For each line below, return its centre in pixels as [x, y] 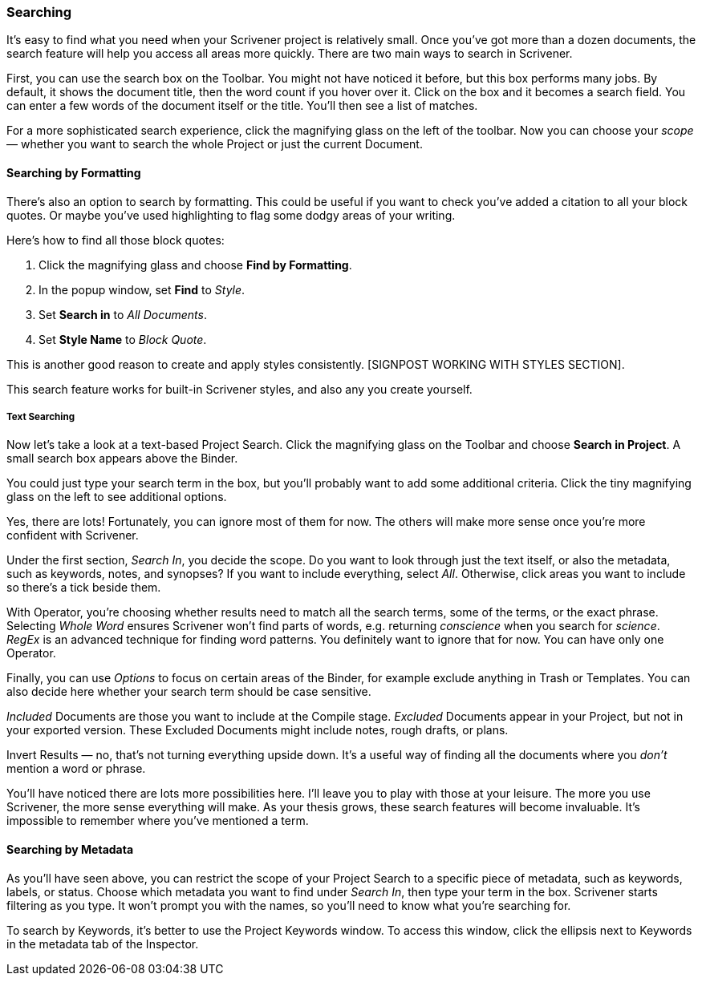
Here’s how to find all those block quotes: [116, 240]
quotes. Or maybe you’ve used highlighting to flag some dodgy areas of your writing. [231, 215]
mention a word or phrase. [76, 769]
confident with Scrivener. [73, 535]
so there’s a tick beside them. [84, 588]
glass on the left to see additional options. [117, 497]
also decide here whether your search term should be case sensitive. [189, 692]
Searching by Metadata [70, 849]
